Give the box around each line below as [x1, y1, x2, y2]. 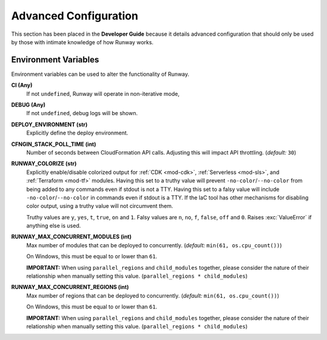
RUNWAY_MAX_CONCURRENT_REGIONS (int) [11, 284, 130, 291]
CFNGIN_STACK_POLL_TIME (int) [11, 140, 96, 148]
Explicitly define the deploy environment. [26, 129, 128, 136]
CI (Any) [11, 82, 33, 89]
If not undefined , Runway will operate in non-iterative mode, [26, 90, 180, 97]
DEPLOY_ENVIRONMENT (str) [11, 121, 88, 128]
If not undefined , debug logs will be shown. [26, 110, 138, 117]
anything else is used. [26, 222, 81, 230]
